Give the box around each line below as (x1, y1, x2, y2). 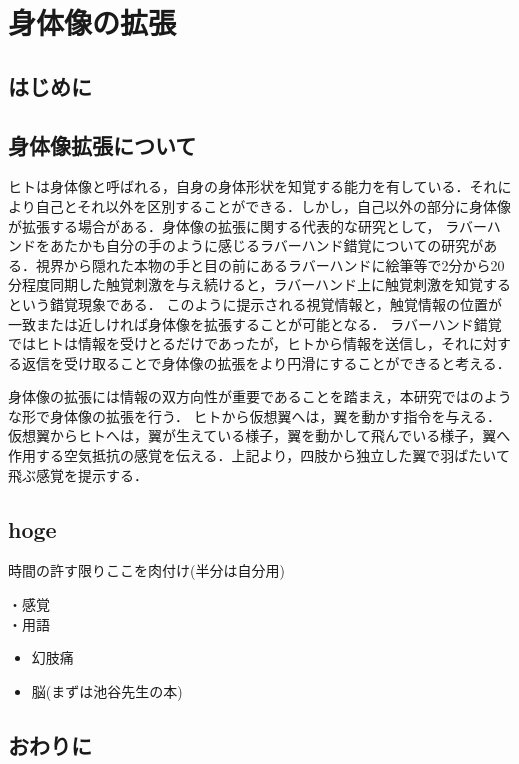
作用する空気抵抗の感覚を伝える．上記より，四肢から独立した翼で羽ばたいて (8, 445, 510, 466)
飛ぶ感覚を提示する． (8, 464, 148, 485)
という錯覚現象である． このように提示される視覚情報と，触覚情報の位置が (8, 293, 502, 314)
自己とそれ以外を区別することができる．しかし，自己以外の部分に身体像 (35, 195, 512, 216)
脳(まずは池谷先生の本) (31, 680, 183, 701)
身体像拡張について (8, 129, 197, 160)
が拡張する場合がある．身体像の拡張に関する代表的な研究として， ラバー (8, 215, 487, 236)
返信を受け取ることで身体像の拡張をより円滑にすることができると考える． (21, 352, 511, 373)
